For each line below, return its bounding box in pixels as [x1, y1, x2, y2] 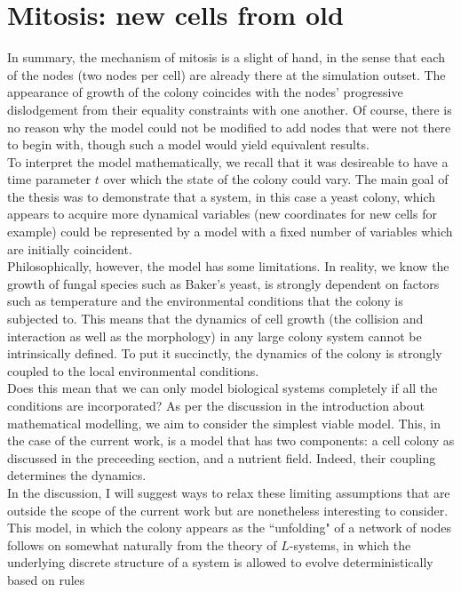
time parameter [7, 170, 91, 188]
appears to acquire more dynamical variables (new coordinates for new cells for [7, 204, 437, 223]
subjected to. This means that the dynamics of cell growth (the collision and [7, 309, 424, 328]
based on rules [7, 570, 85, 588]
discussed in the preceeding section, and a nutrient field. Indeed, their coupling [7, 448, 436, 467]
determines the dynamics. [7, 466, 147, 484]
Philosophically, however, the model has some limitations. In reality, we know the [7, 257, 449, 276]
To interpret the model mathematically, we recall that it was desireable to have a [7, 152, 449, 171]
